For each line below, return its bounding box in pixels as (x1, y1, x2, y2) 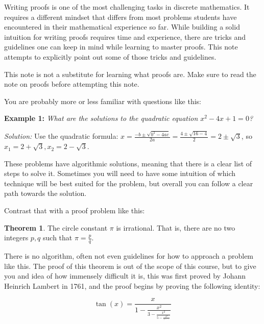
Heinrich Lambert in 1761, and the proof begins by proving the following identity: (4, 280, 260, 291)
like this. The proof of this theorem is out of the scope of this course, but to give (4, 260, 256, 271)
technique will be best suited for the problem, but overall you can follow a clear (4, 178, 253, 188)
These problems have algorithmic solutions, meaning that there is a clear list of (4, 158, 252, 168)
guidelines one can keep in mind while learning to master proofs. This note (4, 41, 238, 52)
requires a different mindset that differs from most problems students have (4, 11, 237, 22)
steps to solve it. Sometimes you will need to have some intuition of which (4, 168, 235, 179)
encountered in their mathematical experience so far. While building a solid (4, 21, 240, 32)
